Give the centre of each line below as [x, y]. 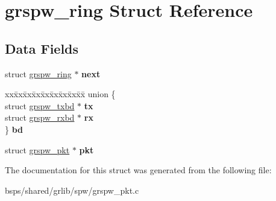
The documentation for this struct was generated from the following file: [138, 170]
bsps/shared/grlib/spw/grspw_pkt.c [72, 190]
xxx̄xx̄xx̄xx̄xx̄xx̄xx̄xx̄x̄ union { [60, 94]
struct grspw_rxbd [40, 117]
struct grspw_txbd [40, 105]
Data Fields [42, 48]
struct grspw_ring [38, 73]
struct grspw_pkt [37, 149]
